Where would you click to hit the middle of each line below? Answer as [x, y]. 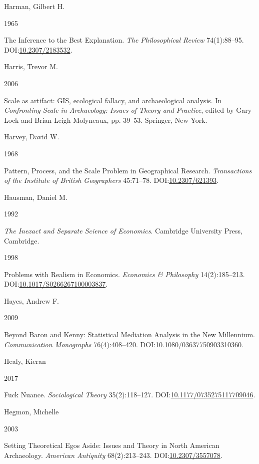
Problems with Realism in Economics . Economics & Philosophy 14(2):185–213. [124, 274]
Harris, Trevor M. [31, 66]
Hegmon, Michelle [31, 412]
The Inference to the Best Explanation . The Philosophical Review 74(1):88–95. [124, 40]
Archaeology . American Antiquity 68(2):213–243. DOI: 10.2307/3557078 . [113, 455]
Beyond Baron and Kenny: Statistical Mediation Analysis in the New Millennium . [129, 334]
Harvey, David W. [32, 137]
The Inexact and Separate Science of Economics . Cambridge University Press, [123, 230]
